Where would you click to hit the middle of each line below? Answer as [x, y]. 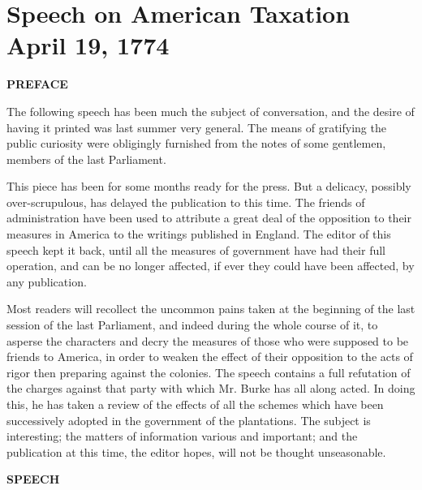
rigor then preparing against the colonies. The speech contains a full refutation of [209, 372]
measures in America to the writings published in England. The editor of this [199, 234]
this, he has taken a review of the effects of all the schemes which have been [195, 404]
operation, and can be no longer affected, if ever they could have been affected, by [211, 266]
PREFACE [37, 84]
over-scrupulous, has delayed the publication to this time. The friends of [186, 202]
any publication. [47, 281]
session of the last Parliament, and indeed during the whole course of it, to [192, 325]
